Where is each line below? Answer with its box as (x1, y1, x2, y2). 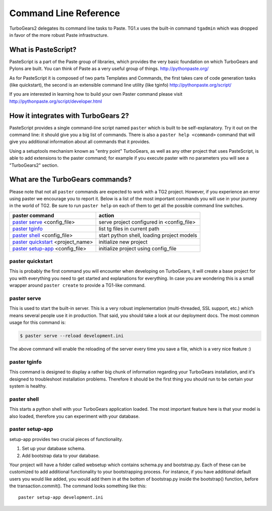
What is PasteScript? (9, 45, 77, 54)
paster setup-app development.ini (18, 494, 103, 500)
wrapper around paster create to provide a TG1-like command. (9, 282, 146, 288)
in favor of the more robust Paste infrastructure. (9, 32, 109, 38)
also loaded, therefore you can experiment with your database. (9, 413, 140, 419)
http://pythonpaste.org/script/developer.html (9, 98, 102, 104)
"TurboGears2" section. (9, 162, 59, 168)
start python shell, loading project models (98, 232, 197, 239)
